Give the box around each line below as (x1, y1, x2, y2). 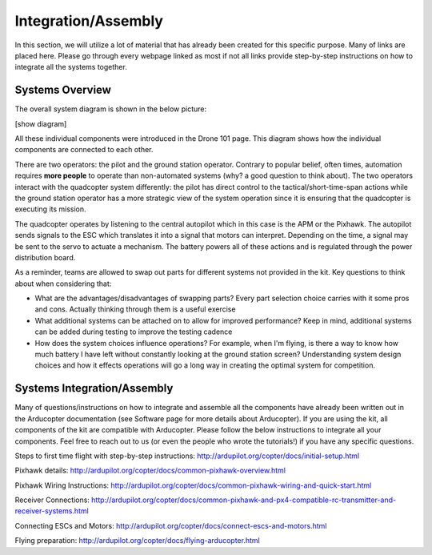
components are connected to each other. (14, 145, 154, 155)
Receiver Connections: (14, 495, 90, 505)
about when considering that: (14, 279, 112, 288)
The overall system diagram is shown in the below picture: (14, 104, 207, 114)
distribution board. (14, 252, 76, 262)
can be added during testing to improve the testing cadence (34, 327, 233, 336)
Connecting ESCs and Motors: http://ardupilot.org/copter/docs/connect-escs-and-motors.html (14, 521, 327, 530)
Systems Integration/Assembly (14, 381, 174, 396)
